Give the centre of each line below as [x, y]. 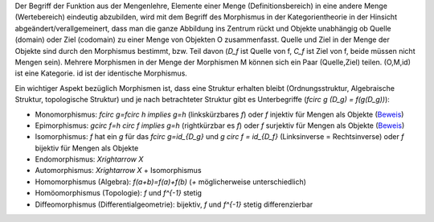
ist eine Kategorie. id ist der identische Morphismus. [101, 73]
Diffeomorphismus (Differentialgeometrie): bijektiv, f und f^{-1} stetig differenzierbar [174, 204]
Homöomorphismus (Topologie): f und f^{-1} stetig [119, 193]
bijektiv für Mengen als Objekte [87, 148]
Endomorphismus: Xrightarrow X [89, 159]
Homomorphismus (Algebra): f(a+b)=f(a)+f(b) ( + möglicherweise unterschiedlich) [171, 182]
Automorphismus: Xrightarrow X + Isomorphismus [118, 171]
